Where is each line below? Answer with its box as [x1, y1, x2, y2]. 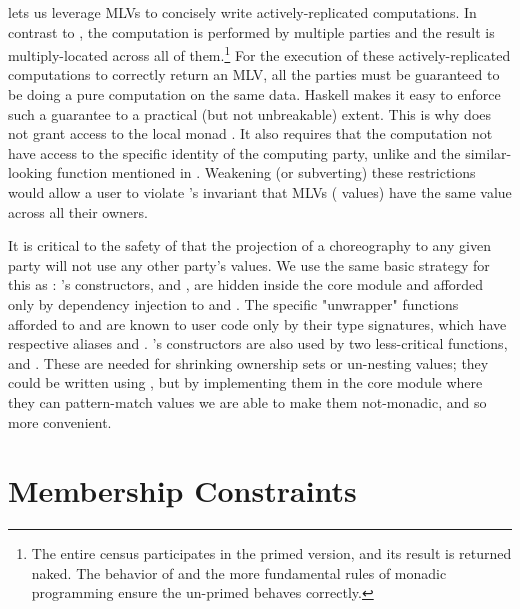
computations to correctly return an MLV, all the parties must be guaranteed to [8, 64, 500, 85]
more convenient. [8, 411, 112, 432]
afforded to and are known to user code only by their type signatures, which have [8, 313, 507, 334]
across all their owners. [8, 201, 148, 222]
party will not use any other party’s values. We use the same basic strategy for [8, 254, 490, 275]
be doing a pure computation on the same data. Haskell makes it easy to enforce [8, 84, 501, 105]
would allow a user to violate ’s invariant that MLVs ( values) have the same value [8, 182, 512, 202]
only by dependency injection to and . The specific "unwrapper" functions [8, 293, 459, 314]
